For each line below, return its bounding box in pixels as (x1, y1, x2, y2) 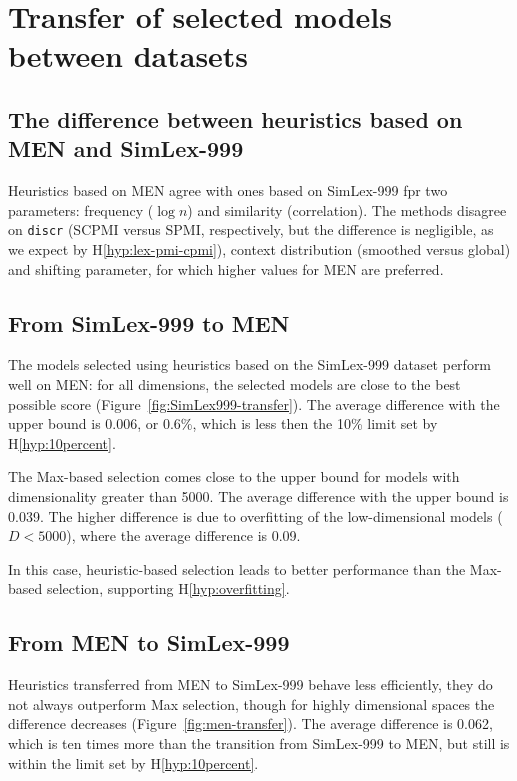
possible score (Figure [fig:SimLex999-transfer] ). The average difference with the (8, 393, 500, 414)
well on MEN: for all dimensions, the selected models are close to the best (8, 373, 461, 394)
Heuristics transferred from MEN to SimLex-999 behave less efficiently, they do (8, 674, 493, 695)
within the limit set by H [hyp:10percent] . (8, 752, 259, 773)
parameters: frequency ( (8, 199, 154, 220)
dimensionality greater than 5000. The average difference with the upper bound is (8, 485, 509, 506)
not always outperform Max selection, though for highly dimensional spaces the (8, 693, 495, 714)
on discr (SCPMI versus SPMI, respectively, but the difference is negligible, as (8, 219, 494, 240)
